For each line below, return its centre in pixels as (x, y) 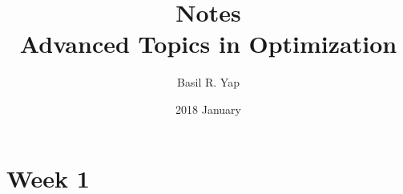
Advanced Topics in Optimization (208, 44)
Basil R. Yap (208, 82)
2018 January (208, 109)
